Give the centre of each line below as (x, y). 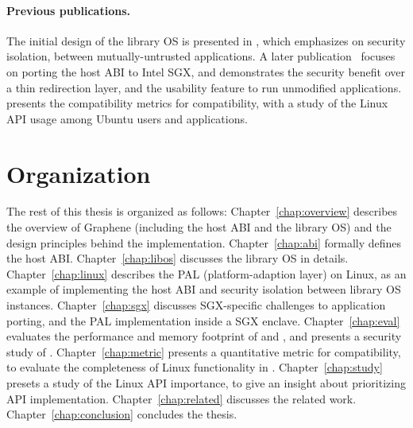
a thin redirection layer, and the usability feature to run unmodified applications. (204, 87)
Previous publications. (68, 10)
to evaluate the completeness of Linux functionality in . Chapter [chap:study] (195, 367)
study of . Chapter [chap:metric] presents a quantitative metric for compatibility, (204, 351)
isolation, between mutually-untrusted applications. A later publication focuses (201, 56)
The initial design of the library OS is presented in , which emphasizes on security (206, 40)
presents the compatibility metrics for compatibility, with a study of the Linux (197, 103)
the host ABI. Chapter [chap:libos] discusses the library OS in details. (178, 258)
